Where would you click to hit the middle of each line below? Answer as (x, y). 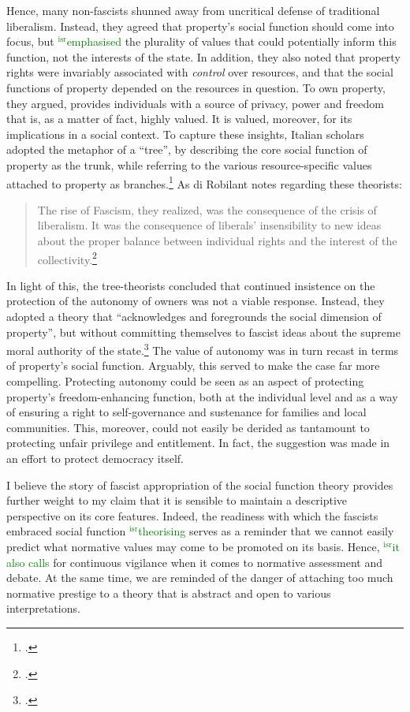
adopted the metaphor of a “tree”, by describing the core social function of (187, 149)
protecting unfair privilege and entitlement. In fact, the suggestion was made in (198, 443)
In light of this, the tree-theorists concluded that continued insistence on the (191, 285)
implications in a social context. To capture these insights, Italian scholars (185, 134)
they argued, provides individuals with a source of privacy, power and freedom (195, 103)
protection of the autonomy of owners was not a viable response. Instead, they (196, 301)
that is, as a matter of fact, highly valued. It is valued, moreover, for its (179, 119)
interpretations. (43, 608)
